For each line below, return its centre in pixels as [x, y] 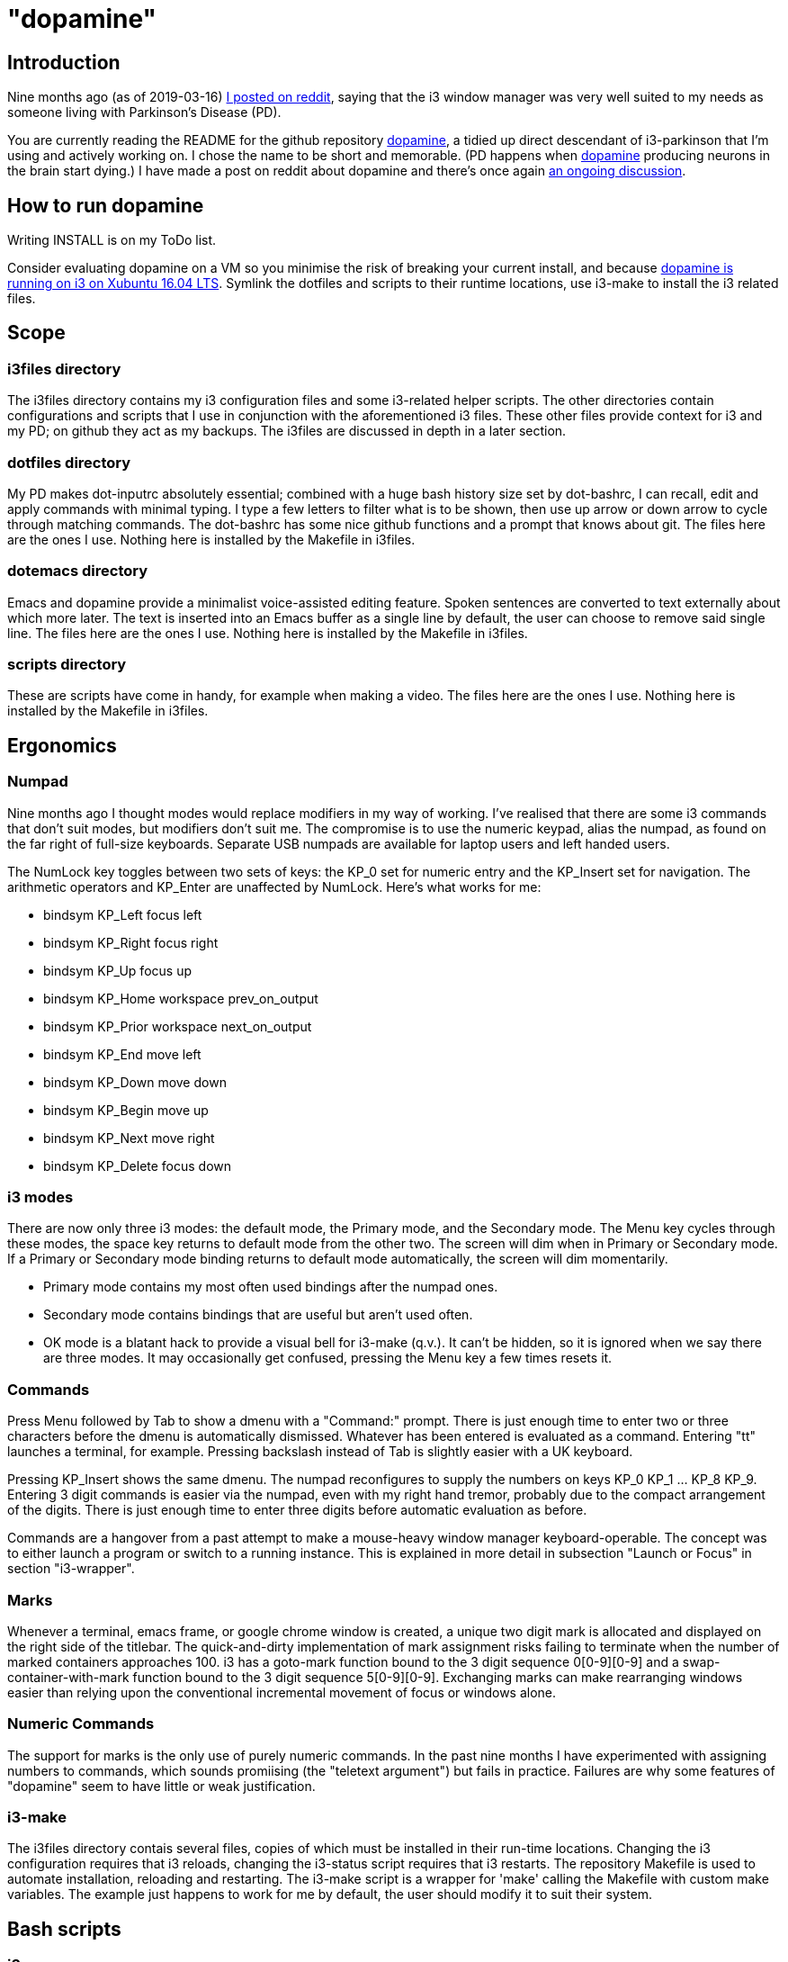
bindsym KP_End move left [122, 1054]
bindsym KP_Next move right [129, 1138]
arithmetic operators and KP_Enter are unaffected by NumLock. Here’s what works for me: [274, 886]
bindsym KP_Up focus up [117, 970]
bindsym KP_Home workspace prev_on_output [181, 998]
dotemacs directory [78, 571]
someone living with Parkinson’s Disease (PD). [144, 112]
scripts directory [67, 665]
